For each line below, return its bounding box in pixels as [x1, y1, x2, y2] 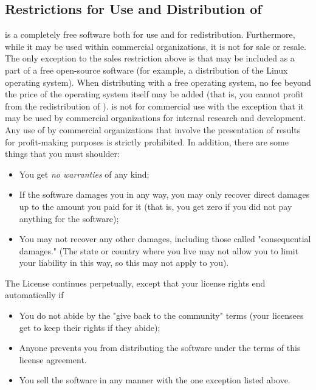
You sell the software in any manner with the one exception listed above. [19, 374, 290, 386]
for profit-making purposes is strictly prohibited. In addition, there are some [5, 135, 289, 148]
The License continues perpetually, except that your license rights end [5, 276, 266, 289]
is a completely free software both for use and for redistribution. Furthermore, [5, 28, 295, 41]
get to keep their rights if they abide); [19, 321, 160, 333]
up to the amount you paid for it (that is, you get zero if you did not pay [19, 200, 292, 212]
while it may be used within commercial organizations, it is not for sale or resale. [5, 40, 306, 52]
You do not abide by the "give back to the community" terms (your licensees [19, 309, 304, 322]
